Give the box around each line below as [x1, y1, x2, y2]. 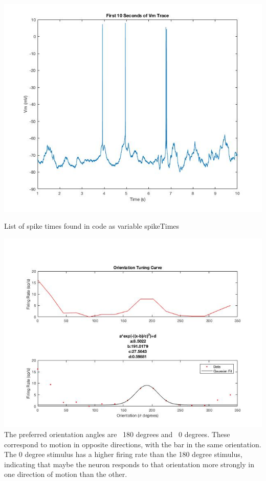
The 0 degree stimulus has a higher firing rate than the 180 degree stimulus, [4, 449, 242, 460]
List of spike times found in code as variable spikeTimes [4, 221, 180, 231]
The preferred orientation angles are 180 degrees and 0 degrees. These [4, 429, 230, 440]
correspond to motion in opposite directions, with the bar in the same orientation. [4, 439, 261, 449]
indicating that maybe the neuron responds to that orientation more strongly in [4, 459, 254, 469]
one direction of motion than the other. [4, 469, 127, 479]
